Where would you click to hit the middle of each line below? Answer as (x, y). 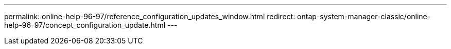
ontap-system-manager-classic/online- (364, 16)
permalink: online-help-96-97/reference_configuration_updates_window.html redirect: (150, 16)
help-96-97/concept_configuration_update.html (85, 25)
